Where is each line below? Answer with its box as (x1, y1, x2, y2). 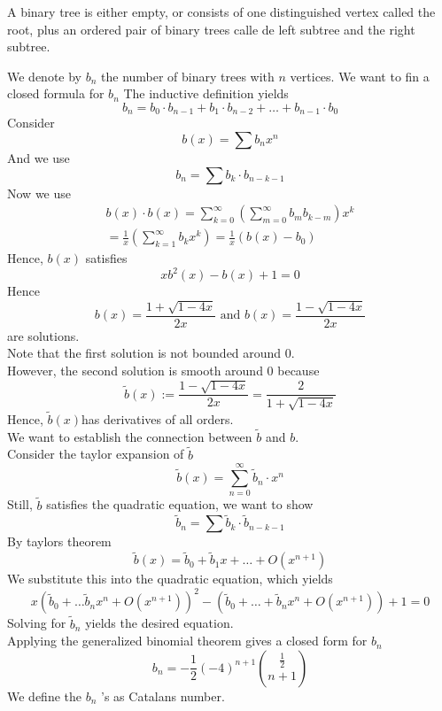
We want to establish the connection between (7, 427, 252, 445)
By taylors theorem (7, 532, 112, 551)
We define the (7, 686, 81, 705)
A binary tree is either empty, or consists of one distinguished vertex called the (7, 3, 436, 20)
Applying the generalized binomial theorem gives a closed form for (7, 631, 368, 650)
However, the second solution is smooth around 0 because (7, 360, 320, 379)
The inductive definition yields (123, 84, 289, 103)
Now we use (7, 183, 71, 202)
